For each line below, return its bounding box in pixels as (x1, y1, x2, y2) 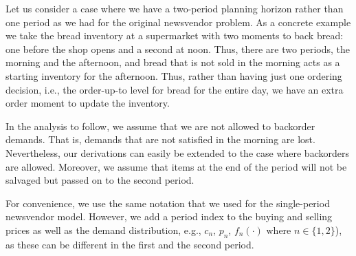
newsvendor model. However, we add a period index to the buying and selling (5, 209, 333, 224)
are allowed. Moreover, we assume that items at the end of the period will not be (5, 159, 347, 173)
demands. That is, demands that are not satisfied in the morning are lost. (5, 132, 315, 147)
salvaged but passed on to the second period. (5, 173, 194, 187)
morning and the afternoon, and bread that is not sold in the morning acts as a (5, 55, 340, 70)
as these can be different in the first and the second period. (5, 237, 254, 251)
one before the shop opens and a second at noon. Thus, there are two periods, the (5, 41, 351, 56)
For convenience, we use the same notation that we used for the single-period (5, 195, 330, 210)
